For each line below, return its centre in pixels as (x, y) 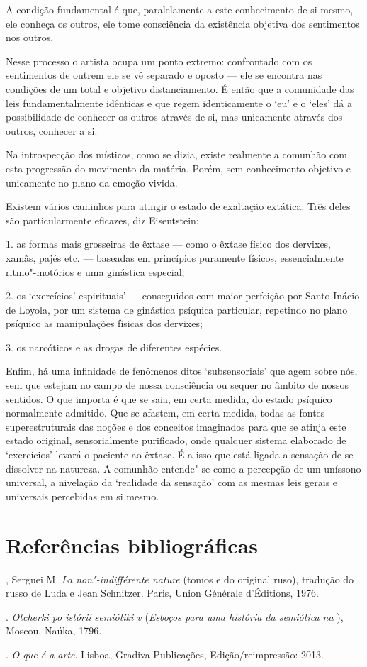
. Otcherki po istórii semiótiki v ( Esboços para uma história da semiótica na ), (175, 616)
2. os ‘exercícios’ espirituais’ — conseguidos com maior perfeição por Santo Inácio (183, 296)
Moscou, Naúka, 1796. (54, 630)
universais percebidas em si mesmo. (83, 496)
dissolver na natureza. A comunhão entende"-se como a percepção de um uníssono (183, 468)
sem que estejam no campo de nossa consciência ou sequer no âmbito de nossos (177, 385)
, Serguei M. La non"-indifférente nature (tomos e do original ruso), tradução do (180, 579)
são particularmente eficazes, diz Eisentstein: (102, 220)
